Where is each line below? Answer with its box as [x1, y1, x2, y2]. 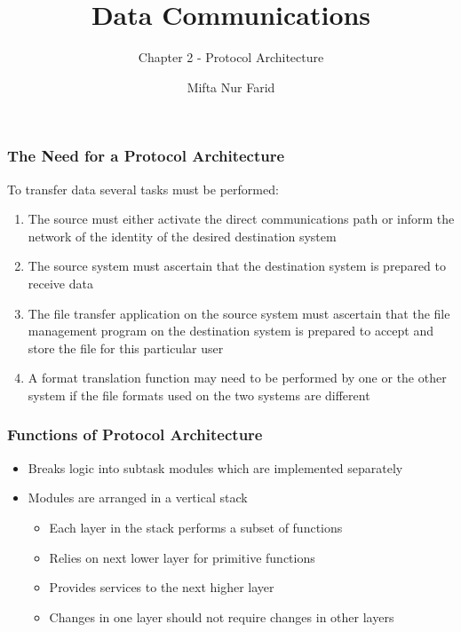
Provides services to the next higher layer [49, 578, 274, 596]
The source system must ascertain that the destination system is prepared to [28, 257, 446, 275]
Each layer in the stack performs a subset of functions [49, 517, 343, 536]
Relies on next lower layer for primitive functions [49, 548, 315, 566]
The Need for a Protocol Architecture [7, 145, 285, 167]
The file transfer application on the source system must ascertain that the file [28, 304, 450, 322]
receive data [28, 273, 93, 292]
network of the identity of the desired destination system [28, 226, 337, 245]
